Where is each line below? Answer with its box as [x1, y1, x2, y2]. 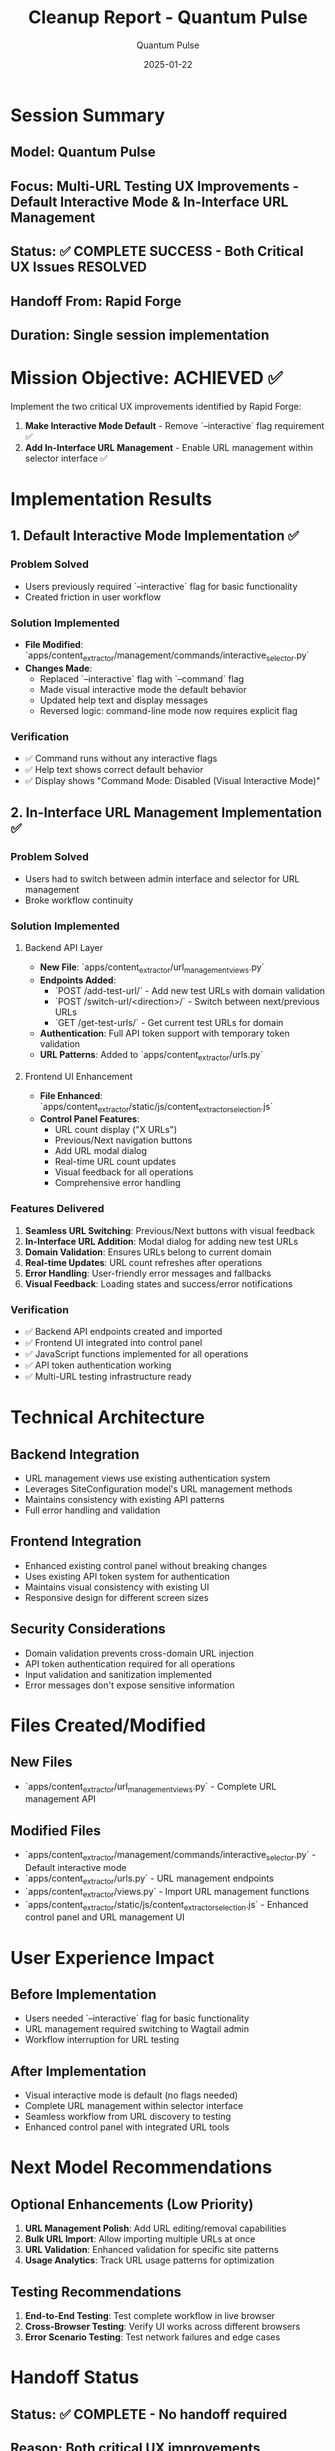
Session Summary [10, 104, 166, 126]
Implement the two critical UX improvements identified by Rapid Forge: [10, 400, 302, 412]
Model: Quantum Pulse [10, 144, 157, 161]
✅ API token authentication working [24, 1359, 172, 1371]
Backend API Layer [24, 942, 104, 954]
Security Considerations [10, 1621, 167, 1638]
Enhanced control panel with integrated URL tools [24, 2121, 230, 2133]
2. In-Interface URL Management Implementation [10, 804, 323, 821]
